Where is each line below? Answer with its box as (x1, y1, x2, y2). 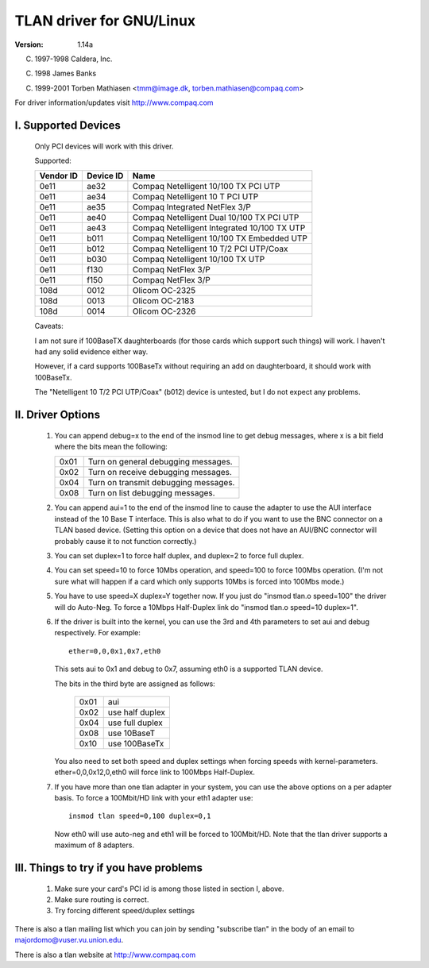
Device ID (86, 171, 124, 182)
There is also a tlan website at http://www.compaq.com (14, 950, 196, 959)
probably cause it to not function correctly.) (54, 536, 197, 546)
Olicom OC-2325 (132, 285, 196, 296)
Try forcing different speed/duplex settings (54, 906, 195, 916)
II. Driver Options (14, 408, 101, 422)
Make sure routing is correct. (54, 895, 149, 904)
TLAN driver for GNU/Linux (14, 12, 196, 29)
